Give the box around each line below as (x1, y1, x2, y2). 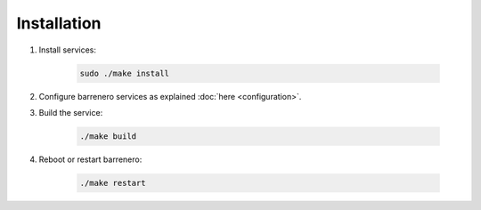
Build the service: (38, 107, 103, 117)
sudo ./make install (79, 68, 169, 78)
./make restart (79, 178, 146, 188)
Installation (16, 13, 102, 33)
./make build (79, 131, 137, 141)
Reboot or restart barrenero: (38, 154, 143, 165)
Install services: (38, 44, 97, 55)
